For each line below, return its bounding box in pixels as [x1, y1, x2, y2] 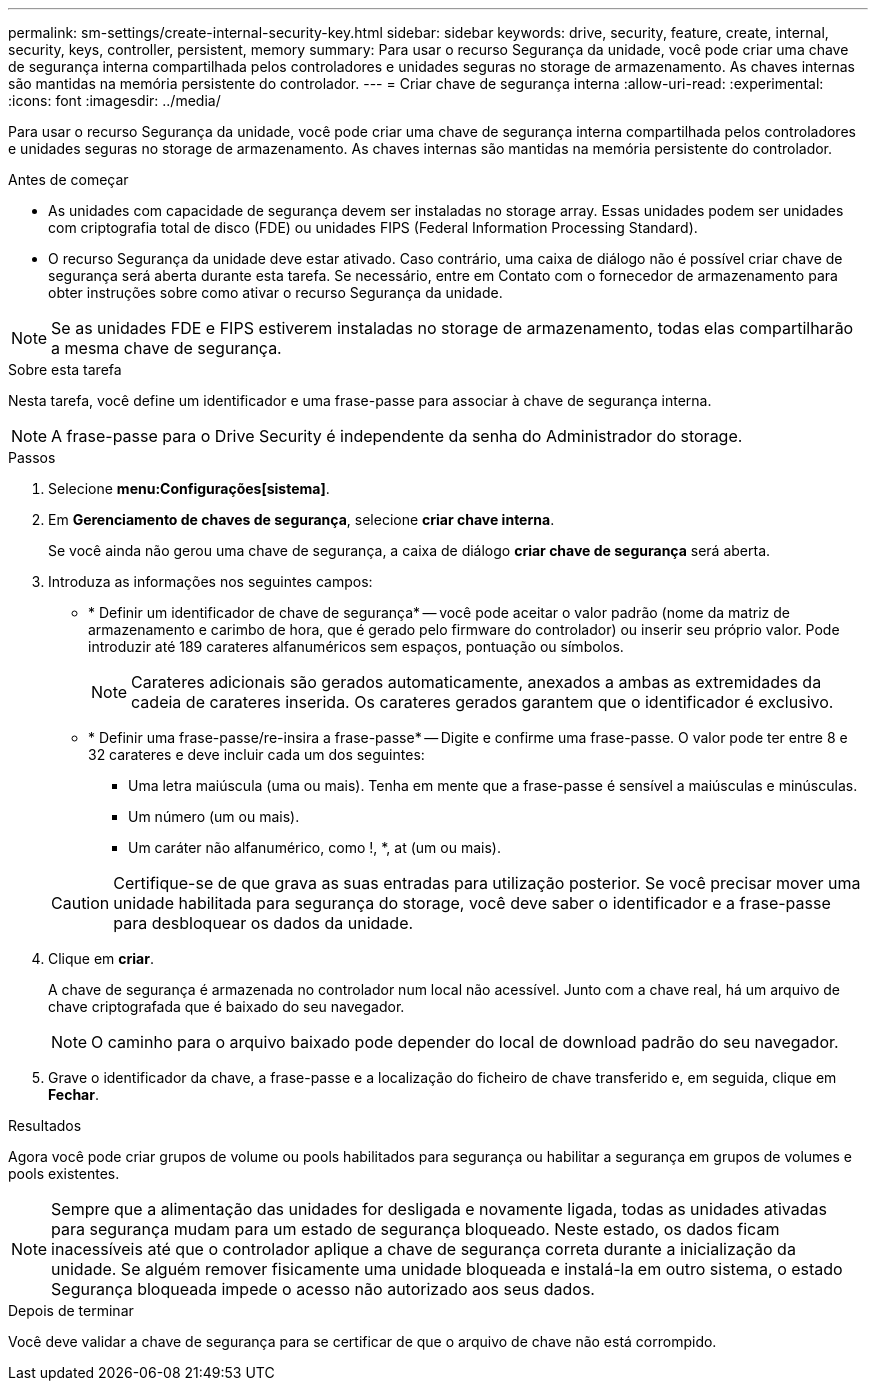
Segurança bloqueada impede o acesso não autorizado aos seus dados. [51, 1279, 595, 1299]
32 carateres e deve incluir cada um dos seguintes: [88, 746, 425, 763]
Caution [51, 893, 110, 913]
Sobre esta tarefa [8, 361, 122, 378]
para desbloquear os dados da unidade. [113, 913, 414, 933]
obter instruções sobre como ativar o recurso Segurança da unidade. [48, 284, 503, 301]
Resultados [8, 1117, 82, 1134]
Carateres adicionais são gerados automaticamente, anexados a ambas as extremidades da [131, 672, 822, 692]
